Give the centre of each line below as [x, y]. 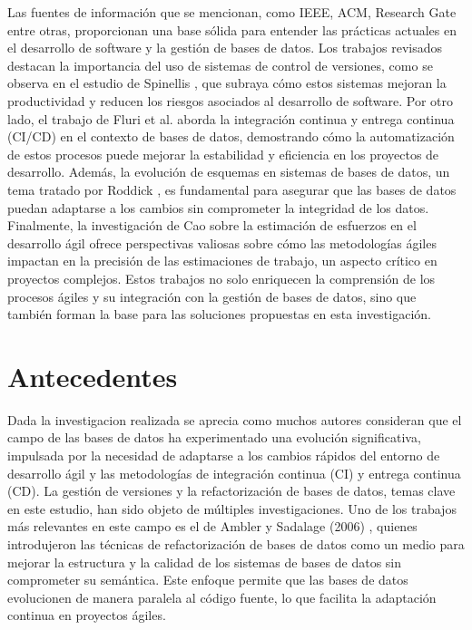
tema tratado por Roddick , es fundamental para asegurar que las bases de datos [232, 189]
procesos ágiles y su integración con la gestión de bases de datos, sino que [212, 296]
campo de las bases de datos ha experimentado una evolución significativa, [214, 437]
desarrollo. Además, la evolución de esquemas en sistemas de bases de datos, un [229, 172]
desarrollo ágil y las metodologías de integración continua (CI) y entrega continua [234, 473]
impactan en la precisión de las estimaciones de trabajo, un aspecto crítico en [222, 261]
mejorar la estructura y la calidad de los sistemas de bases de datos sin [205, 562]
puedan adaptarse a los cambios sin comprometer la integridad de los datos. [218, 207]
